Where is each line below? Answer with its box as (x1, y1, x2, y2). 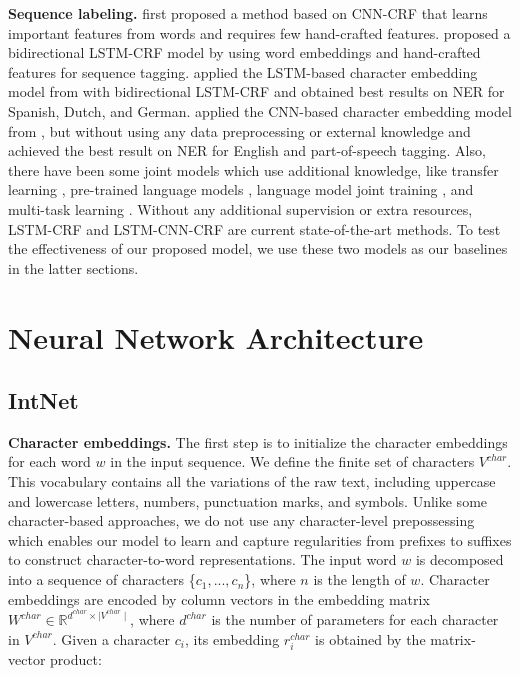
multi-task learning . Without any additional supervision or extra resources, (8, 198, 473, 219)
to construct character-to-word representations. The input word (8, 549, 397, 570)
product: (50, 649, 102, 670)
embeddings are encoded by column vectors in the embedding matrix (8, 588, 430, 609)
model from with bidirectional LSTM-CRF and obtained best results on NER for (8, 81, 505, 102)
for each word (8, 451, 91, 472)
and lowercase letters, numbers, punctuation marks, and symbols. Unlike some (8, 490, 488, 511)
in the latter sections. (8, 257, 139, 278)
